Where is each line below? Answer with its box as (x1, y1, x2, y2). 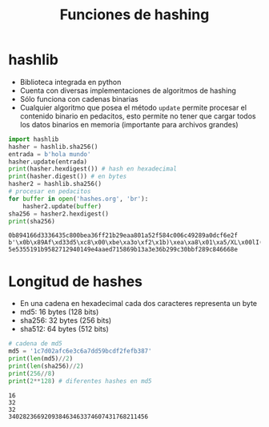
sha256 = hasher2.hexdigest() (8, 210, 110, 218)
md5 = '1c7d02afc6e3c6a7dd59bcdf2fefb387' (8, 347, 152, 356)
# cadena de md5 (8, 340, 62, 348)
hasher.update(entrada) (8, 158, 88, 166)
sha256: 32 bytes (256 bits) (19, 316, 112, 325)
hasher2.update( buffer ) (22, 202, 102, 210)
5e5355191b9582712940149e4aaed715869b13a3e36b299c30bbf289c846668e (8, 246, 239, 254)
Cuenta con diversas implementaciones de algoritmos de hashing (19, 86, 236, 95)
